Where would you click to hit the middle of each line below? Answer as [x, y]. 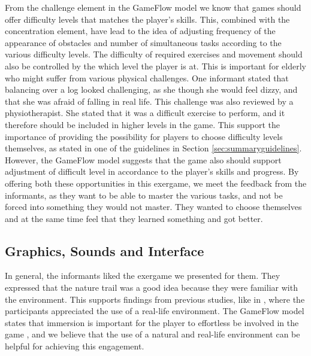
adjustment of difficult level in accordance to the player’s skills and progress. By [152, 171]
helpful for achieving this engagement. [75, 346]
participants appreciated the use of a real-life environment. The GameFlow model [155, 311]
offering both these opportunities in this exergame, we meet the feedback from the [156, 183]
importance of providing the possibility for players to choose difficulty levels [144, 136]
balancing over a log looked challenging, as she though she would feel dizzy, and [151, 89]
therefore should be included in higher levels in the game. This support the [142, 124]
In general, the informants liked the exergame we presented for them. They [143, 276]
